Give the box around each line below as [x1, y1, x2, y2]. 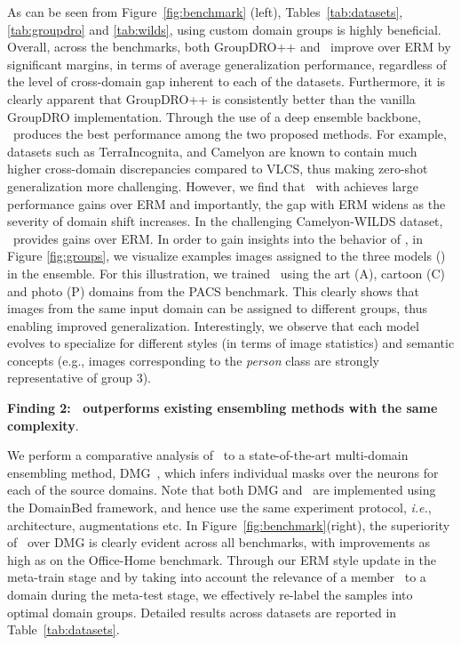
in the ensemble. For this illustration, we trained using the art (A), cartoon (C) [7, 263, 446, 282]
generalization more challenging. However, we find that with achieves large [7, 176, 418, 195]
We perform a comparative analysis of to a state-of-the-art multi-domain [7, 446, 409, 464]
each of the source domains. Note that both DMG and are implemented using [7, 480, 436, 499]
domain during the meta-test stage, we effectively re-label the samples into [7, 585, 413, 603]
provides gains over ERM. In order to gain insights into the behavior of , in [12, 229, 423, 247]
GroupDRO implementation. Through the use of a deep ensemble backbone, [7, 107, 421, 125]
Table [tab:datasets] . [7, 620, 120, 639]
